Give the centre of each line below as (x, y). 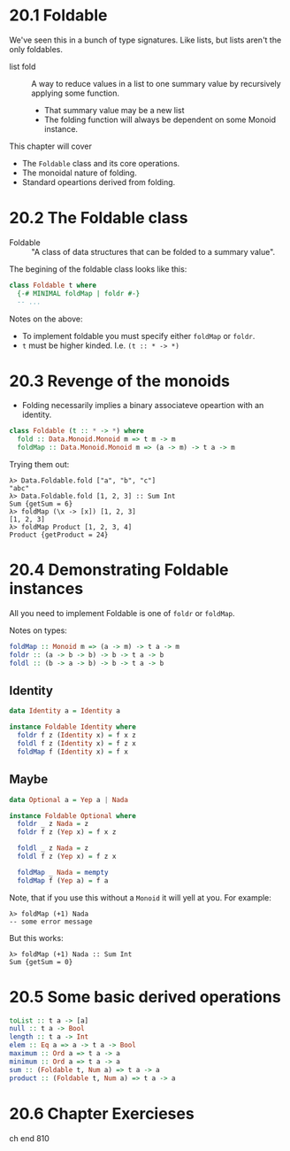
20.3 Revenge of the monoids (119, 381)
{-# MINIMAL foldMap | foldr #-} (79, 293)
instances (46, 589)
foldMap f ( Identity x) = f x (72, 752)
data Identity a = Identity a (65, 711)
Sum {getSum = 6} (41, 504)
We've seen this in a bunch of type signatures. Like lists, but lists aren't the (145, 40)
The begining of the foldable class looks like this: (98, 269)
